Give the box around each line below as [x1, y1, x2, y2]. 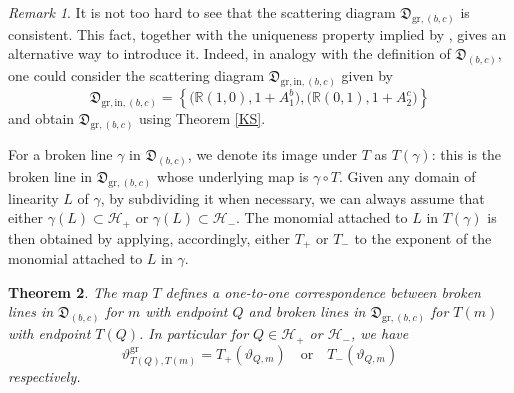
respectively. [8, 366, 81, 387]
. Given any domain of [338, 165, 476, 186]
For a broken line [8, 144, 113, 165]
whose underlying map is [156, 165, 309, 186]
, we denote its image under [187, 144, 358, 165]
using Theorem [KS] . [139, 108, 266, 129]
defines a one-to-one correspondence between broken [165, 281, 481, 302]
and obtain [8, 108, 75, 129]
